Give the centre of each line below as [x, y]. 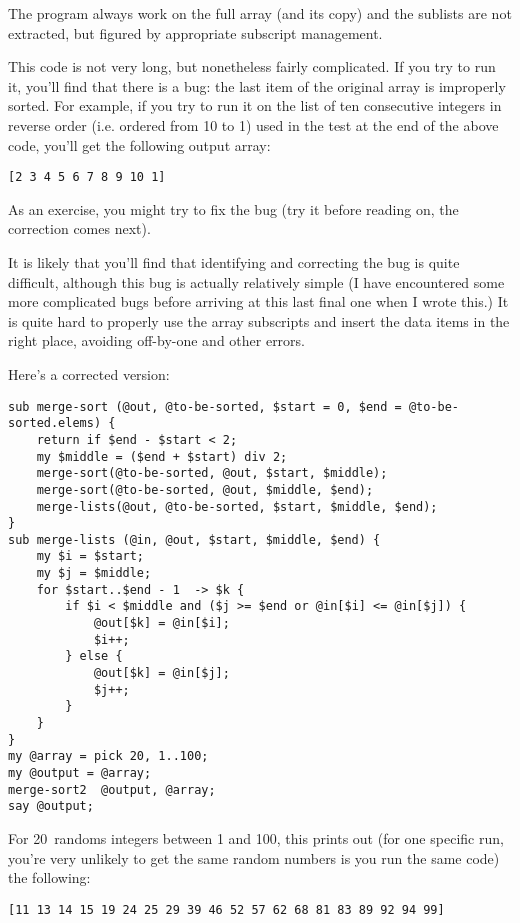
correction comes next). [79, 228]
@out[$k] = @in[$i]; [161, 623]
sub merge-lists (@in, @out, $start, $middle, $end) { [194, 539]
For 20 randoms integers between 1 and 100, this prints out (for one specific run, [256, 837]
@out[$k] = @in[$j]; [161, 673]
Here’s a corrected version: [89, 373]
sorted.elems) [55, 423]
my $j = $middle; [94, 573]
